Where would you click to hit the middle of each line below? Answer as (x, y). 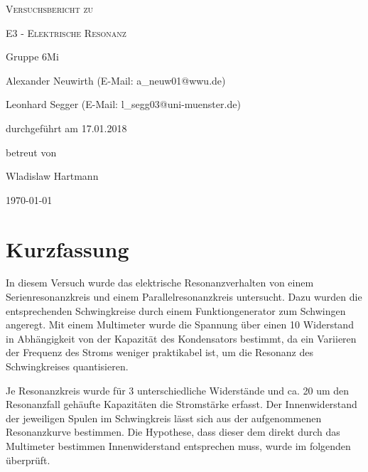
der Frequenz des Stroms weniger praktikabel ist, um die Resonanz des (160, 352)
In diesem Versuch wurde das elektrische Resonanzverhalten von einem (160, 283)
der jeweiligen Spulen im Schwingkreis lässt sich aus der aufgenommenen (164, 418)
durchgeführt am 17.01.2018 (66, 128)
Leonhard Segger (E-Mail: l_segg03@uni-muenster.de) (123, 104)
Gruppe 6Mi (32, 57)
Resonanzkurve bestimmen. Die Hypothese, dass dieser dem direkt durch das (173, 432)
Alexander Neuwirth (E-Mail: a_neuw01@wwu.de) (116, 80)
